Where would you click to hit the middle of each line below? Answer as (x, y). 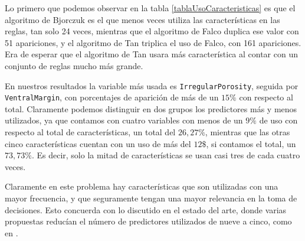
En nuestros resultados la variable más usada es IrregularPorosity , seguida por (152, 85)
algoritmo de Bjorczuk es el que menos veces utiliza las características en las (142, 19)
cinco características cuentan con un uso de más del (98, 143)
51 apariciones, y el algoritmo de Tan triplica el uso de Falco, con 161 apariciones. (153, 42)
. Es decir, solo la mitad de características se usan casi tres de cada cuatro (166, 155)
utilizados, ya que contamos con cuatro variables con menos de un (124, 120)
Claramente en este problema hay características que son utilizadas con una (142, 186)
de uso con (278, 120)
